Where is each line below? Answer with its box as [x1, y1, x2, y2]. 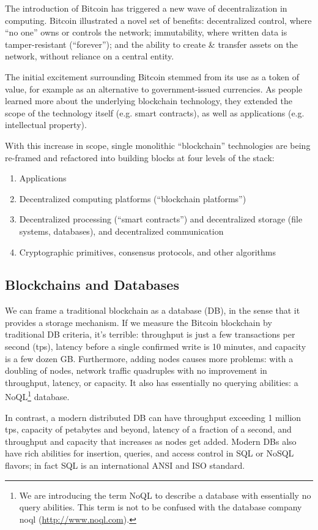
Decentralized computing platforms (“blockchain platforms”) [19, 192, 246, 205]
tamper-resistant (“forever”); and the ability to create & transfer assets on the [5, 37, 298, 50]
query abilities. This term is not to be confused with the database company [19, 501, 302, 513]
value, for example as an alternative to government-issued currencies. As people [5, 82, 303, 95]
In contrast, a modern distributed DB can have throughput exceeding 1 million [5, 411, 301, 423]
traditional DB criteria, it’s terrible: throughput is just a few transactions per [5, 328, 295, 341]
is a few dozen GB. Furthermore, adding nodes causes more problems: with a [5, 352, 294, 365]
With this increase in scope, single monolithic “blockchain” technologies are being [5, 138, 311, 151]
